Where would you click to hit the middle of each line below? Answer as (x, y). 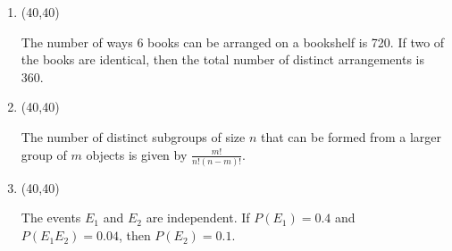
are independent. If (198, 218)
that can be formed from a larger (351, 136)
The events (51, 218)
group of (44, 154)
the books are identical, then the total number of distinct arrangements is (222, 59)
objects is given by (137, 154)
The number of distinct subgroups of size (133, 136)
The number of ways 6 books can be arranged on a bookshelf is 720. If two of (233, 42)
